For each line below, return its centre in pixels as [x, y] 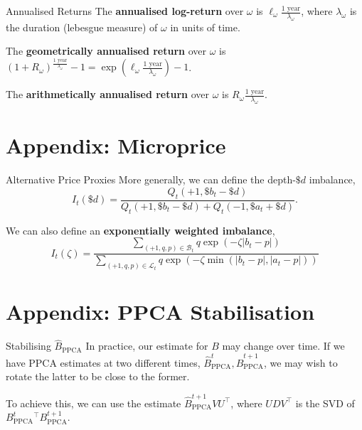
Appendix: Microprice [116, 145]
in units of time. [205, 27]
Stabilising [28, 346]
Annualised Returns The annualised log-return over [125, 11]
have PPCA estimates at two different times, [103, 362]
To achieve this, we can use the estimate [94, 403]
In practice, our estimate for [147, 346]
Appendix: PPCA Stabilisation [160, 312]
